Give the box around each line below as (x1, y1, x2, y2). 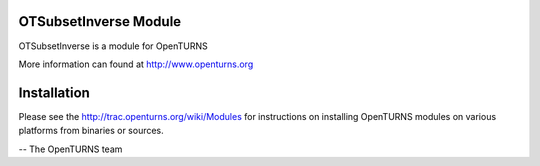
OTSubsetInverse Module (18, 13, 182, 30)
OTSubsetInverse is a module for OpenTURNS (18, 40, 209, 52)
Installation (18, 84, 90, 101)
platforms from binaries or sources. (18, 125, 164, 137)
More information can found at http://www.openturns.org (18, 58, 254, 70)
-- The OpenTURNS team (18, 143, 123, 155)
